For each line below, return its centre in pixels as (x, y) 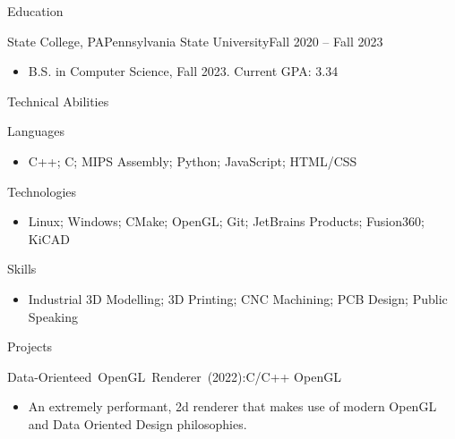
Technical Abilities (58, 101)
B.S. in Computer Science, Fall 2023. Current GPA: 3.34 (183, 71)
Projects (30, 346)
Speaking (53, 316)
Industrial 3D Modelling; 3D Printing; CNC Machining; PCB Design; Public (238, 298)
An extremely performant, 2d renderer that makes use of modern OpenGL (232, 406)
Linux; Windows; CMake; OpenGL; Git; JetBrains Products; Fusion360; (226, 221)
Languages (36, 131)
